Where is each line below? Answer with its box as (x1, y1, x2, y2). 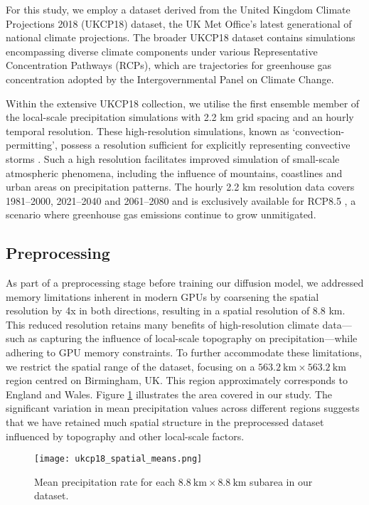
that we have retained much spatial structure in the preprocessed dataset (6, 415, 324, 430)
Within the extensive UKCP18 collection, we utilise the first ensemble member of (6, 95, 360, 110)
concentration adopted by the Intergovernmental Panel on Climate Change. (6, 71, 334, 86)
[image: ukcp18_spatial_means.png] (34, 454, 203, 464)
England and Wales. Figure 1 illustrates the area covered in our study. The (6, 386, 333, 401)
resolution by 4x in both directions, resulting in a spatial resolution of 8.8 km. (6, 303, 346, 318)
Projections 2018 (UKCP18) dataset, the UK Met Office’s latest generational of (6, 16, 352, 31)
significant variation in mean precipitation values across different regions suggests (6, 400, 360, 415)
